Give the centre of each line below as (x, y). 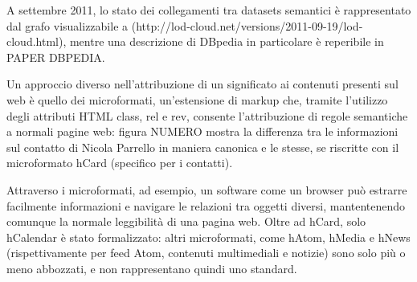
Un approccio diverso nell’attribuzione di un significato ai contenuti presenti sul (202, 84)
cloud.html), (37, 41)
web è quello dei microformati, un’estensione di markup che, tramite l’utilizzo (197, 99)
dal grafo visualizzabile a (67, 25)
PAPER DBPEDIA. (56, 57)
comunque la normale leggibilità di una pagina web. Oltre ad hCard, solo (186, 221)
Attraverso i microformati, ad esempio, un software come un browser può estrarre (207, 189)
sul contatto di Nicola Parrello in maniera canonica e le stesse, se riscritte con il (203, 147)
